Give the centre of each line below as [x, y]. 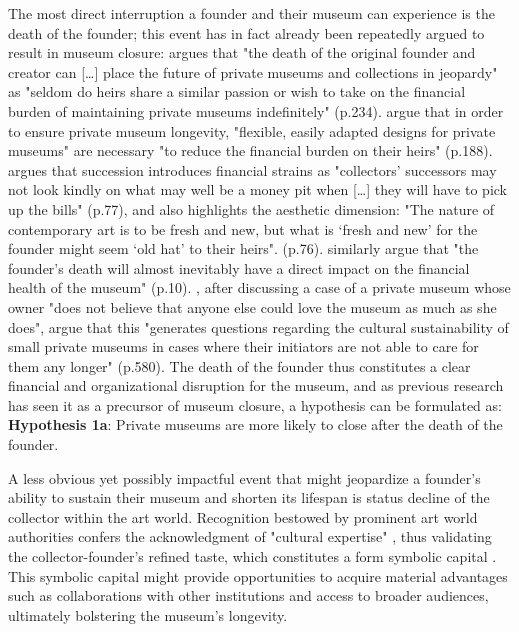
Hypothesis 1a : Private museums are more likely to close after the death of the [255, 424]
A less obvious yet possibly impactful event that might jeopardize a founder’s [244, 477]
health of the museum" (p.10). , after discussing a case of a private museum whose [259, 287]
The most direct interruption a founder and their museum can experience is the [251, 13]
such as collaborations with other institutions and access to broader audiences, [248, 595]
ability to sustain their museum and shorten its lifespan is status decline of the [249, 497]
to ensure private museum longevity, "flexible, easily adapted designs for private [252, 130]
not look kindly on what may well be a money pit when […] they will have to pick [257, 189]
